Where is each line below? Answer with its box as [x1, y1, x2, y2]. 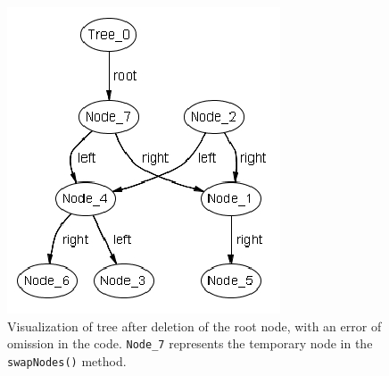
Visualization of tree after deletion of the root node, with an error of [7, 316, 382, 335]
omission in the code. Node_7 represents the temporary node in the [7, 334, 373, 353]
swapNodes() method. [7, 351, 127, 370]
